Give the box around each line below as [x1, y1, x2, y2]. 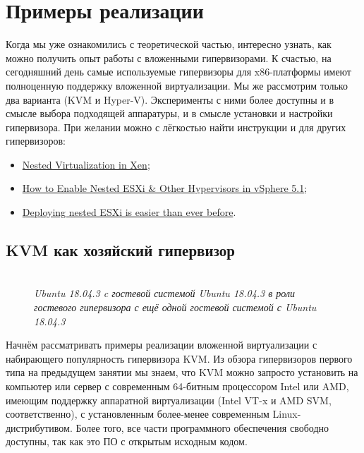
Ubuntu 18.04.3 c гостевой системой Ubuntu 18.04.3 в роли [34, 286, 296, 301]
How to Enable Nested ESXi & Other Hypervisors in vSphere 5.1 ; [22, 181, 308, 195]
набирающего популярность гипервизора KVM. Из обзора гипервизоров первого [6, 351, 353, 366]
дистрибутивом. [6, 420, 73, 435]
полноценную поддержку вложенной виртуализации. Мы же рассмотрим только [6, 78, 348, 92]
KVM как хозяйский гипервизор [6, 239, 236, 261]
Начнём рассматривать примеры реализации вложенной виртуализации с [6, 337, 317, 352]
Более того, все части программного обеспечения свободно [75, 420, 329, 435]
